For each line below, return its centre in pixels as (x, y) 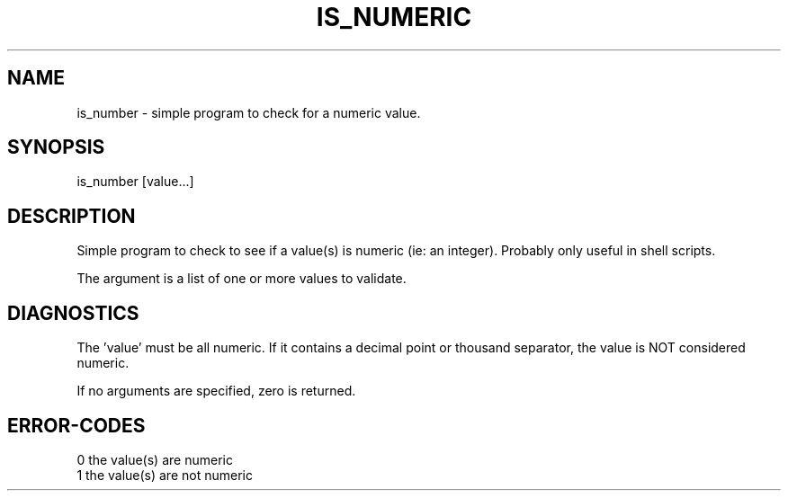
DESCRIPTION (72, 216)
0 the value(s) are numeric (155, 459)
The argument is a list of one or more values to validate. (242, 279)
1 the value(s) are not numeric (165, 475)
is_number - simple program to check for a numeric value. (249, 112)
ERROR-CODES (76, 425)
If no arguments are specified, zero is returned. (216, 391)
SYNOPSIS (56, 147)
